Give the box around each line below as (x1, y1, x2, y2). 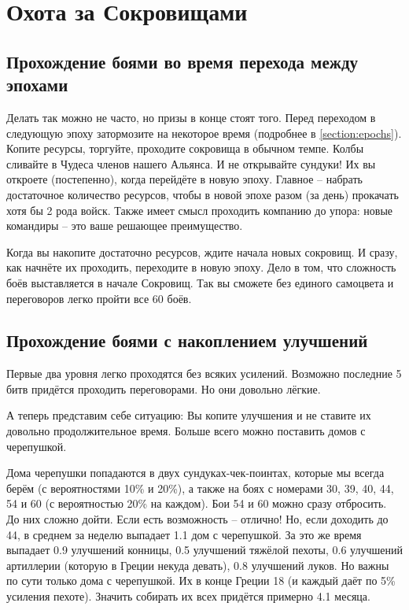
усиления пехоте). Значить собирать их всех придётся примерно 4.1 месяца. (6, 588, 370, 604)
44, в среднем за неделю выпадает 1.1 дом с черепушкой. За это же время (6, 526, 362, 542)
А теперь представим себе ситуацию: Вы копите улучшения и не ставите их (6, 407, 371, 423)
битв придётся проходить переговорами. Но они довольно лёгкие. (6, 380, 321, 397)
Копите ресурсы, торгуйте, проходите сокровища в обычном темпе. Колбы (6, 140, 364, 157)
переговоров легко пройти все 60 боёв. (6, 290, 192, 306)
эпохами (6, 72, 68, 97)
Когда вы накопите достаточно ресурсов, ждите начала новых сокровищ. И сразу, (6, 243, 398, 260)
